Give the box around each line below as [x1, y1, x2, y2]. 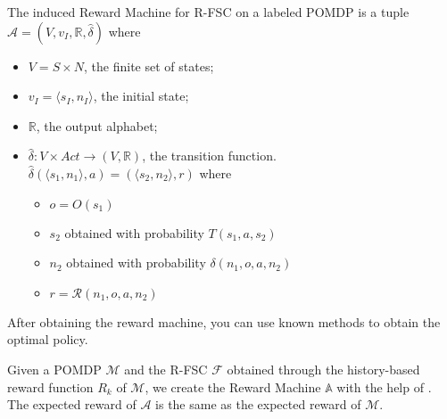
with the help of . [336, 377, 432, 396]
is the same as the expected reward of [155, 395, 361, 414]
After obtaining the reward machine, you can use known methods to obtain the [7, 312, 441, 331]
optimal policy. [7, 330, 88, 349]
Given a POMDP [7, 359, 102, 378]
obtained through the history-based [227, 359, 420, 378]
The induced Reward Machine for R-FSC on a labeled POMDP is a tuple [7, 3, 410, 21]
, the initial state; [93, 86, 189, 105]
